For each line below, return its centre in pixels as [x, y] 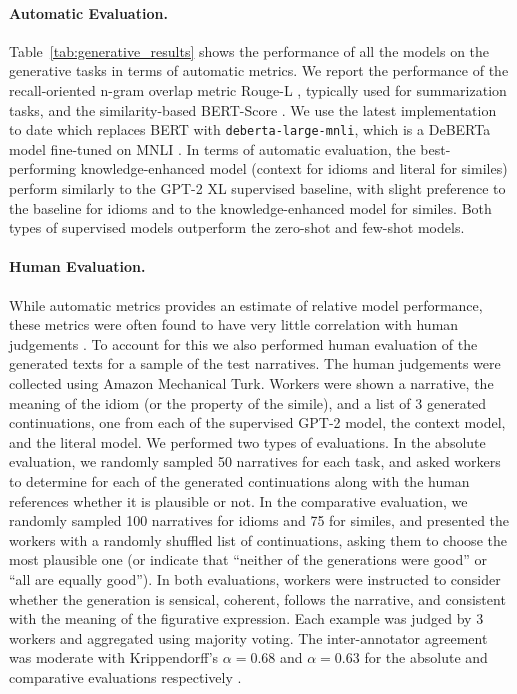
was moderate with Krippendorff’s [114, 657]
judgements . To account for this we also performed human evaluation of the [243, 343]
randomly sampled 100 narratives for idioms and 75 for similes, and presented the [259, 520]
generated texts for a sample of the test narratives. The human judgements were [255, 363]
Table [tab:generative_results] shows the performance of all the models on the [249, 50]
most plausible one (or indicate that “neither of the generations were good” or [248, 559]
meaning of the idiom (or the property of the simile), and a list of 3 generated [248, 402]
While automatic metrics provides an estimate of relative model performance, [246, 304]
